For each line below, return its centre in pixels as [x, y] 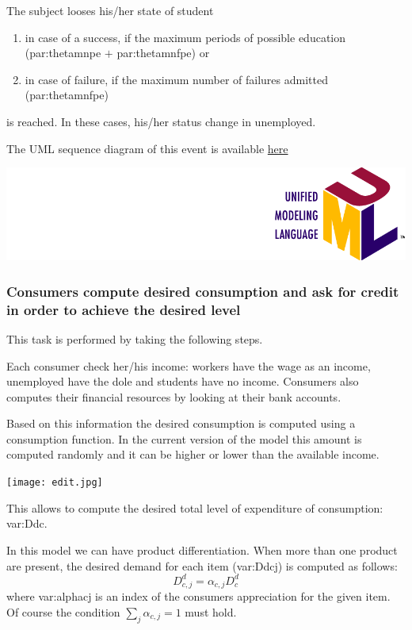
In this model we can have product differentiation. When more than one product [202, 549]
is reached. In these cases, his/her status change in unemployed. [161, 121]
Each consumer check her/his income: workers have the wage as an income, [189, 365]
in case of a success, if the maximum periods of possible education [185, 37]
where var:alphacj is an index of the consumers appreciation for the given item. [198, 596]
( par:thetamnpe [63, 53]
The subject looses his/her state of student [110, 10]
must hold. [211, 611]
